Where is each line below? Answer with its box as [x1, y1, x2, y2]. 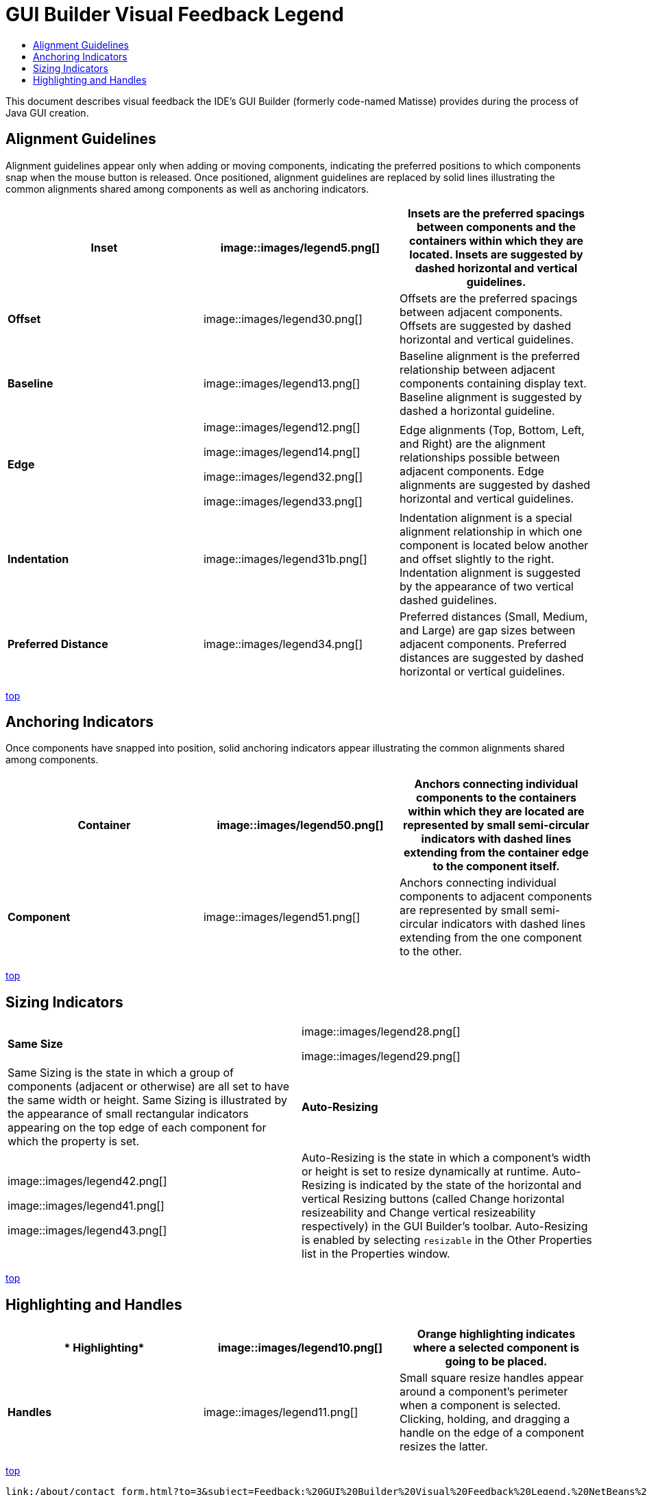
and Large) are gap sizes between [399, 623, 576, 637]
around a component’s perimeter [399, 1385, 568, 1399]
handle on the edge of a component [399, 1426, 585, 1440]
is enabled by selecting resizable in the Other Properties [302, 1233, 592, 1247]
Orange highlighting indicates [417, 1327, 576, 1341]
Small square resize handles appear [399, 1371, 584, 1385]
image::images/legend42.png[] [8, 1174, 167, 1188]
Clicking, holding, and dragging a [399, 1412, 570, 1426]
